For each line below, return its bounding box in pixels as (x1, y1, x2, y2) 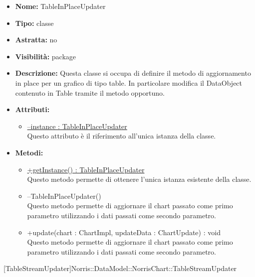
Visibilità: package (15, 51, 76, 61)
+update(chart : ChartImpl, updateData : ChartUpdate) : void (27, 227, 221, 237)
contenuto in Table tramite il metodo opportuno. (15, 87, 165, 98)
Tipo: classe (15, 17, 54, 28)
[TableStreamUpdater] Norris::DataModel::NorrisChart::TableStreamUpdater (3, 263, 237, 274)
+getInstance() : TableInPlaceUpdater (27, 164, 145, 174)
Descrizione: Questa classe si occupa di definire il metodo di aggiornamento (15, 68, 251, 78)
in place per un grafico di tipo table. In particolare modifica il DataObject (15, 77, 243, 88)
